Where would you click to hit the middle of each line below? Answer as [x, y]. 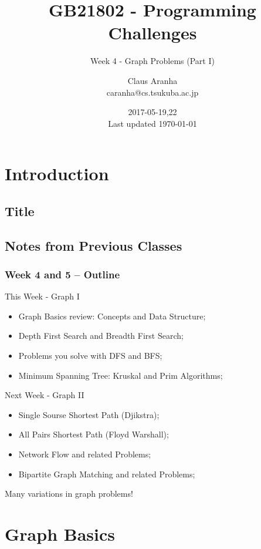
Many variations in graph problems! [69, 494]
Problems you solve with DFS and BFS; [90, 356]
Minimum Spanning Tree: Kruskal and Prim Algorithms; [121, 375]
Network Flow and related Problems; [85, 454]
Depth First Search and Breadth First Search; [101, 336]
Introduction [57, 174]
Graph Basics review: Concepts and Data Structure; [112, 316]
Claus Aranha [152, 80]
